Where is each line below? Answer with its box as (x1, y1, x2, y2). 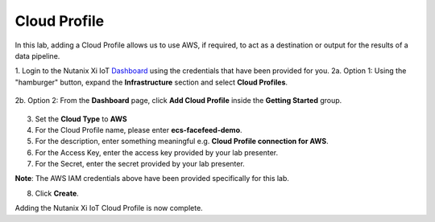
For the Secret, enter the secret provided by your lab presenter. (35, 159, 245, 169)
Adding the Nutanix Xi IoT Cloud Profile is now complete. (14, 203, 203, 213)
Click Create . (35, 188, 80, 198)
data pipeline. (14, 51, 60, 60)
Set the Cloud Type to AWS (35, 113, 128, 124)
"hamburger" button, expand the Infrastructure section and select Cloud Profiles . (14, 77, 288, 87)
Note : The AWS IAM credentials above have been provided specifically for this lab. (14, 174, 290, 183)
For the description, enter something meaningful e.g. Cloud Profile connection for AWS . (35, 137, 329, 146)
